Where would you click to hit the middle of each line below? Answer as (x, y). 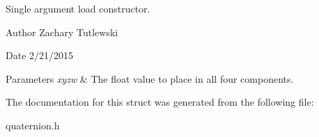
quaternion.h (33, 125)
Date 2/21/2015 (40, 55)
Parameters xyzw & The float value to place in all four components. (150, 78)
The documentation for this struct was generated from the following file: (160, 102)
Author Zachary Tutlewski (62, 32)
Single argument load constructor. (78, 8)
